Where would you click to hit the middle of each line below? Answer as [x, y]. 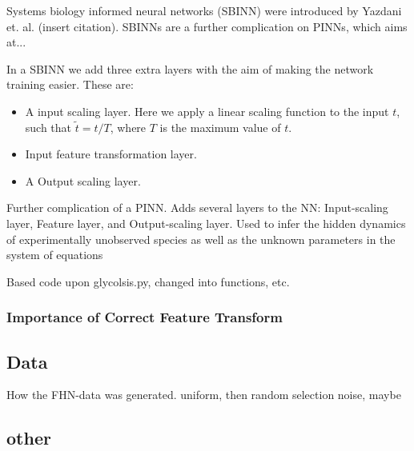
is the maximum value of [220, 127]
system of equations [55, 255]
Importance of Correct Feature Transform [145, 317]
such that [48, 127]
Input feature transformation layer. [111, 154]
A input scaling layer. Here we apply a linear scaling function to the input [207, 111]
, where [128, 127]
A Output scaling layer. [83, 180]
